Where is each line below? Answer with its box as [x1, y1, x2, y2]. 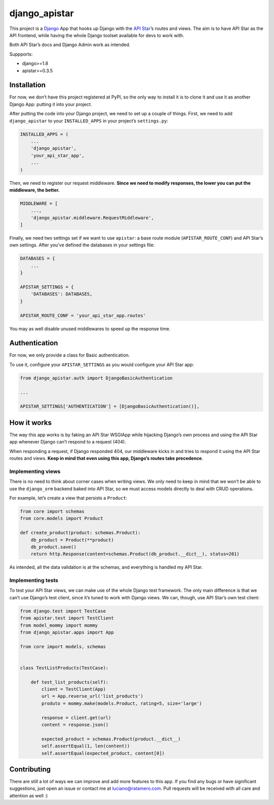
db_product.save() [30, 544, 77, 550]
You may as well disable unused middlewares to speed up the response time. [9, 326, 171, 332]
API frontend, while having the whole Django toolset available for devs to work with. [9, 32, 185, 38]
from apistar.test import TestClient [20, 615, 114, 621]
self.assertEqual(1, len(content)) [41, 743, 130, 749]
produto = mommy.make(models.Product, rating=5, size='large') [41, 700, 202, 706]
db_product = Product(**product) [30, 537, 114, 543]
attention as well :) [9, 792, 48, 798]
